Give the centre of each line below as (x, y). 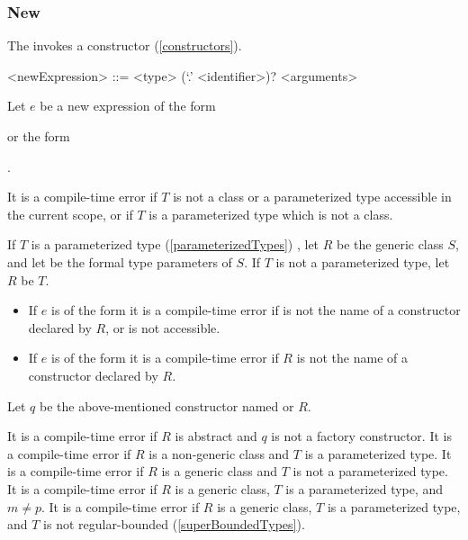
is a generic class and (220, 471)
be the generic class (390, 244)
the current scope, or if (70, 214)
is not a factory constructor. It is (361, 436)
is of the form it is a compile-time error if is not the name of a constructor (256, 310)
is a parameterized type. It (378, 453)
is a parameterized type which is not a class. (271, 214)
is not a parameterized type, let (363, 261)
